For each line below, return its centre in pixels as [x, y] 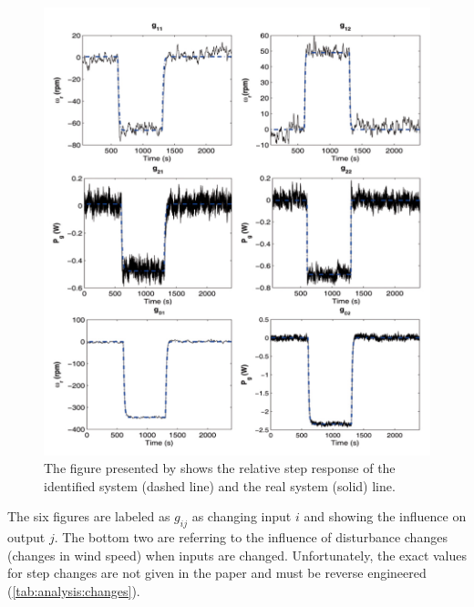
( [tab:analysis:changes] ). [74, 591]
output [26, 537]
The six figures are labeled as [89, 516]
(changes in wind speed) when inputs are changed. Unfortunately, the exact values [237, 555]
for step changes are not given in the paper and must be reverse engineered [217, 573]
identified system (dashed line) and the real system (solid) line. [220, 485]
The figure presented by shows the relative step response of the [220, 468]
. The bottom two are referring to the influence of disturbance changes [251, 537]
